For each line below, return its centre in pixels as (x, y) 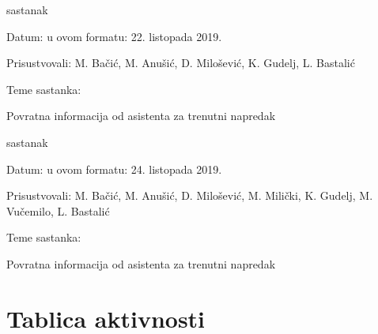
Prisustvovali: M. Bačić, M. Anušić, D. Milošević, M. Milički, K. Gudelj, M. (190, 195)
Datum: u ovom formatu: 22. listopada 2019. (114, 36)
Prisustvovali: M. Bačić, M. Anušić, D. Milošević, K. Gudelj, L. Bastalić (181, 63)
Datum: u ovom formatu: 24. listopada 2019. (114, 169)
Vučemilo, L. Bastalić (58, 210)
